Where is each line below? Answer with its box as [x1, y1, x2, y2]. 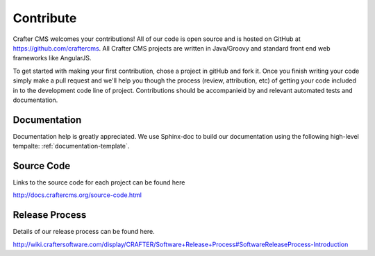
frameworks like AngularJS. [12, 54, 92, 62]
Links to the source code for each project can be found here [12, 178, 185, 187]
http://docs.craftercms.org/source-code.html [12, 191, 142, 199]
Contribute [12, 10, 77, 26]
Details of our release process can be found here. [12, 228, 156, 236]
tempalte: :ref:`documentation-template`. [12, 142, 130, 151]
